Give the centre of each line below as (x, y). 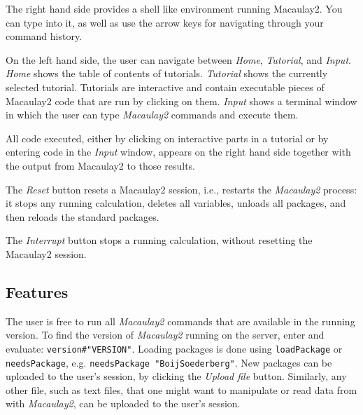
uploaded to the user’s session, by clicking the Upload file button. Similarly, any (176, 376)
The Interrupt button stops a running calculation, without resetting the (159, 240)
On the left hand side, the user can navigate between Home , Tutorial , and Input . (178, 59)
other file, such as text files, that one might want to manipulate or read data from (181, 389)
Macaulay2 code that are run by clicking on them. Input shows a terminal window (181, 101)
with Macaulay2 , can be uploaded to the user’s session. (123, 403)
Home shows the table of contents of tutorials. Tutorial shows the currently (167, 73)
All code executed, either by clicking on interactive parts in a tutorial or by (167, 138)
